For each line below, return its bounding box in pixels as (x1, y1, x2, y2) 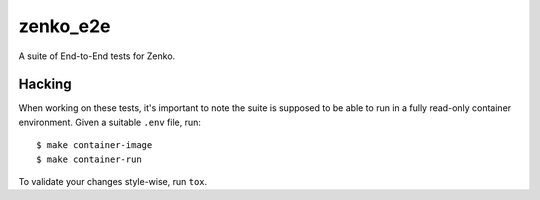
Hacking (18, 76, 72, 93)
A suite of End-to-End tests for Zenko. (18, 50, 176, 62)
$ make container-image (36, 140, 153, 151)
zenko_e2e (18, 15, 111, 37)
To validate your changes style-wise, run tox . (18, 176, 208, 188)
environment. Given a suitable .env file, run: (18, 116, 202, 128)
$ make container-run (36, 153, 142, 165)
